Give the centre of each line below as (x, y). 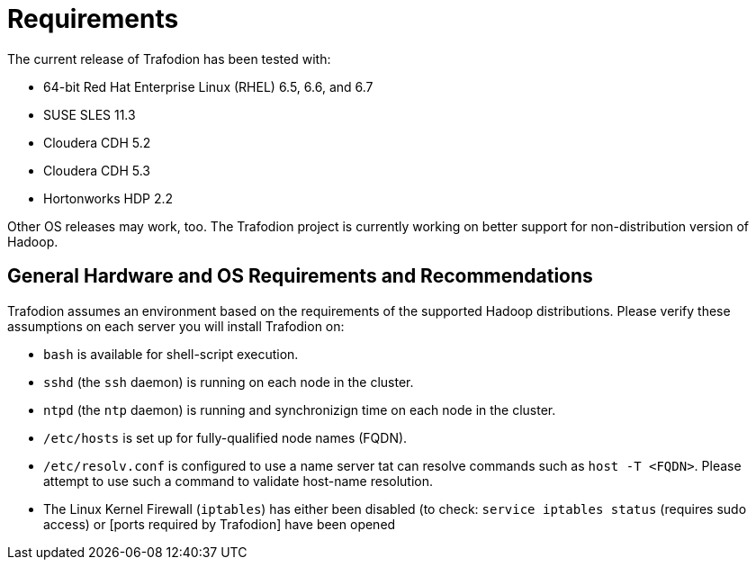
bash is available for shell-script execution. (171, 354)
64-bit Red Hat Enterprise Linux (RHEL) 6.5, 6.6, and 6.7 (208, 86)
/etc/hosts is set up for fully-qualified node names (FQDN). (225, 437)
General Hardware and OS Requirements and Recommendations (300, 276)
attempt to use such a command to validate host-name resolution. (238, 481)
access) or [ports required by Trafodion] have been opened (220, 524)
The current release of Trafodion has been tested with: (169, 58)
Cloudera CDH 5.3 (97, 170)
